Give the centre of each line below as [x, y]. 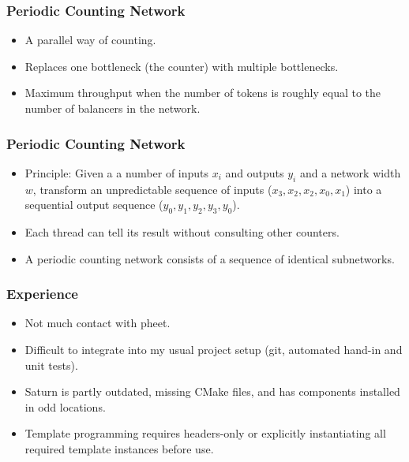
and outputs [255, 172]
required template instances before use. [119, 448]
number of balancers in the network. [113, 108]
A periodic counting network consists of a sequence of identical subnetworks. [210, 258]
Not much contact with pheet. [98, 323]
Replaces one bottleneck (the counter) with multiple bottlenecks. [182, 66]
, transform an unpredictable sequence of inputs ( [152, 189]
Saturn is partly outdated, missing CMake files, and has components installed [212, 391]
